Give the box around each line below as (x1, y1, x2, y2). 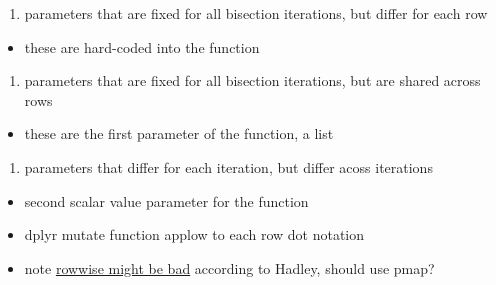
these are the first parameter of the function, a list (24, 123, 334, 144)
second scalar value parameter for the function (24, 190, 309, 211)
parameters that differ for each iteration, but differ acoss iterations (24, 156, 433, 177)
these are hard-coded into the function (24, 36, 260, 57)
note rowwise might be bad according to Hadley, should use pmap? (24, 257, 435, 278)
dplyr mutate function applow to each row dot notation (24, 224, 365, 245)
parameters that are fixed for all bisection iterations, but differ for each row (24, 3, 488, 23)
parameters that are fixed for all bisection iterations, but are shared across (24, 70, 481, 91)
